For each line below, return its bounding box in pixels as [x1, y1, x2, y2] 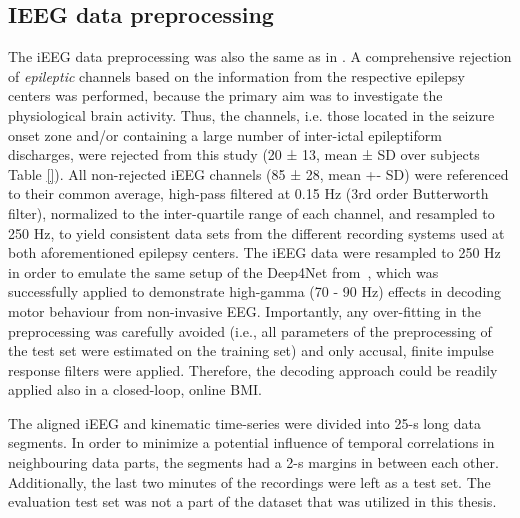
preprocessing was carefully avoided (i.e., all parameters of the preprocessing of [8, 320, 492, 341]
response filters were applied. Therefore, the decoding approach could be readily [8, 359, 498, 380]
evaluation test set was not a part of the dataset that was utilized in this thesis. [8, 491, 497, 512]
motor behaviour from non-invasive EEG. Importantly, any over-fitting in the [8, 300, 481, 321]
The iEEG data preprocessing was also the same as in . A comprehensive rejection [8, 46, 512, 67]
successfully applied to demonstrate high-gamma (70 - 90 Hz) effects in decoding [8, 281, 502, 302]
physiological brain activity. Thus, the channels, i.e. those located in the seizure [8, 104, 495, 125]
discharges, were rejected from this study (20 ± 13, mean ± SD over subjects [8, 144, 480, 165]
